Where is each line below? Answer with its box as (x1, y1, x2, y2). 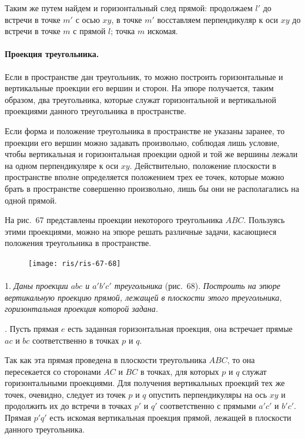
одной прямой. (5, 194, 57, 206)
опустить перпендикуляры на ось (149, 388, 267, 400)
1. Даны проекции (5, 280, 68, 292)
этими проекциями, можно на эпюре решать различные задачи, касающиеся (5, 225, 277, 237)
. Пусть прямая (5, 322, 59, 334)
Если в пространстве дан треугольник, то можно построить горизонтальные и (5, 70, 283, 82)
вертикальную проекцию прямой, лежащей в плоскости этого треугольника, (5, 291, 282, 303)
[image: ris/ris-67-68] (28, 259, 121, 268)
